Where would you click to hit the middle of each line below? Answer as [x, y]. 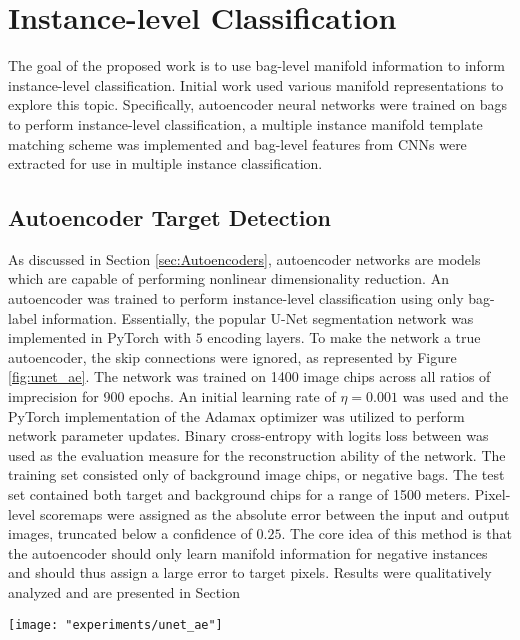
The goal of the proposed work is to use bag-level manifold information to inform [257, 65]
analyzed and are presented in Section [124, 591]
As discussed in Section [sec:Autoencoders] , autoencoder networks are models [244, 258]
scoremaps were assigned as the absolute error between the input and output [274, 513]
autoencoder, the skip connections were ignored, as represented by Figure [232, 356]
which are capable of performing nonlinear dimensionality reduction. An [228, 278]
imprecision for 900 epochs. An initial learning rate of [172, 396]
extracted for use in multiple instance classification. [165, 163]
